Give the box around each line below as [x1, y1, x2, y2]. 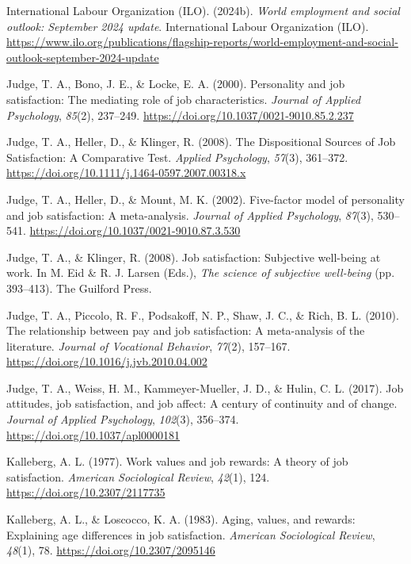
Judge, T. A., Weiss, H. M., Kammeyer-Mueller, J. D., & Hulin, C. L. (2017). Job [6, 379, 404, 396]
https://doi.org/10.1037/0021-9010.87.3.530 [29, 222, 241, 239]
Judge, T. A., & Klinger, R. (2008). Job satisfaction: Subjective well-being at [6, 248, 381, 265]
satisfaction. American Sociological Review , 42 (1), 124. [6, 468, 270, 485]
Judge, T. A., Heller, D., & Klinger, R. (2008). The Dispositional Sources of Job [6, 133, 396, 150]
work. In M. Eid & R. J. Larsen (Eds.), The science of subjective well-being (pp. [6, 264, 395, 281]
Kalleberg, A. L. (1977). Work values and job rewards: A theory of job [6, 453, 348, 470]
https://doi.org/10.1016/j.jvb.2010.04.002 [6, 353, 207, 370]
